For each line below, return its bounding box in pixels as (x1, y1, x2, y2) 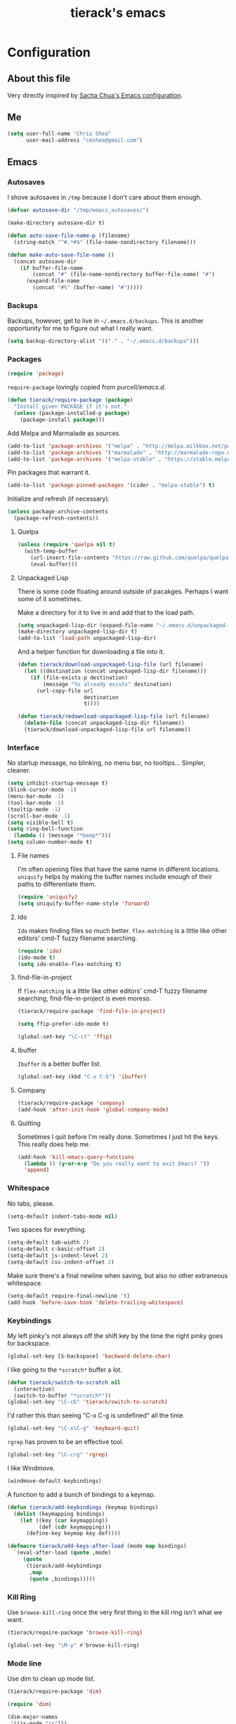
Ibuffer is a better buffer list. (17, 1060, 102, 1068)
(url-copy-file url (36, 687, 93, 694)
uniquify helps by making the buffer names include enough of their (17, 873, 213, 881)
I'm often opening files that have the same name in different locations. (17, 865, 220, 873)
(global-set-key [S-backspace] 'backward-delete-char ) (7, 1352, 171, 1360)
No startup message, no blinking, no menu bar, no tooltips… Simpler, (7, 759, 206, 767)
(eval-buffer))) (30, 560, 78, 567)
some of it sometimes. (17, 594, 82, 603)
